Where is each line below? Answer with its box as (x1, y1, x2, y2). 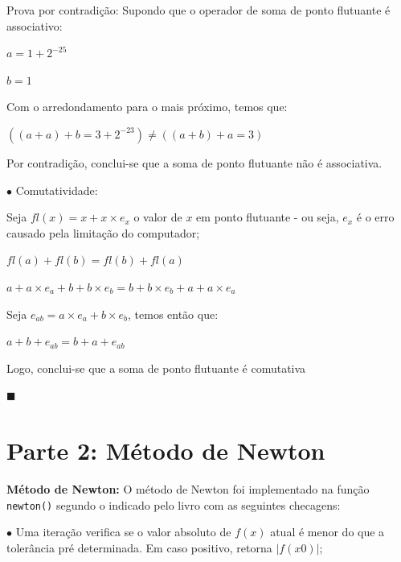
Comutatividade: (15, 181, 98, 198)
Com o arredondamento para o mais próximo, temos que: (6, 98, 288, 115)
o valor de (133, 209, 182, 225)
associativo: (6, 17, 63, 34)
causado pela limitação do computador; (6, 224, 200, 241)
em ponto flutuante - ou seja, (196, 209, 339, 225)
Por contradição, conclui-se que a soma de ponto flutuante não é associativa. (6, 154, 383, 171)
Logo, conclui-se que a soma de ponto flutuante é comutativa (6, 359, 306, 376)
